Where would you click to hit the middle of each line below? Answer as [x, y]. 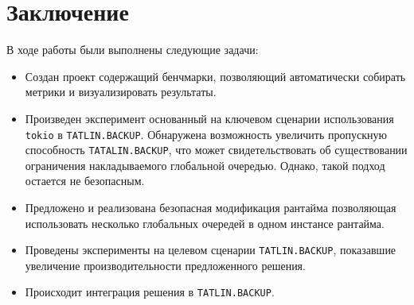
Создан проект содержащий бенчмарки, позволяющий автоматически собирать [215, 76]
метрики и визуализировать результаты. [121, 92]
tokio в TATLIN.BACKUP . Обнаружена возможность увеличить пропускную [206, 134]
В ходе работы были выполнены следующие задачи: [133, 50]
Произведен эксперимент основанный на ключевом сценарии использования [209, 118]
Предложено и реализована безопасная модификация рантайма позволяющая [211, 207]
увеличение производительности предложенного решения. [165, 265]
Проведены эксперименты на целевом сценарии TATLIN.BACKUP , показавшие [211, 250]
